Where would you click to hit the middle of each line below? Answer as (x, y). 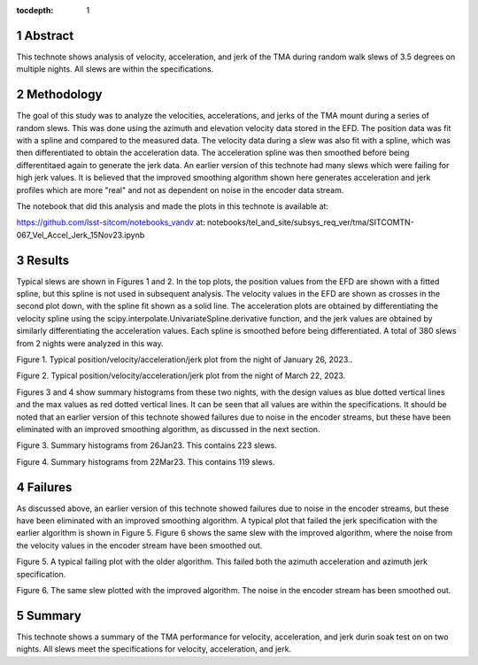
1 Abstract (45, 35)
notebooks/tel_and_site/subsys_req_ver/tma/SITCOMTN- (311, 222)
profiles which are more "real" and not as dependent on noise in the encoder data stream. (180, 189)
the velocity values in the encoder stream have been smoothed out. (139, 545)
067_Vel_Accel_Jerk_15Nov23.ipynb (81, 235)
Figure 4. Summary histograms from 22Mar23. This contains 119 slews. (146, 461)
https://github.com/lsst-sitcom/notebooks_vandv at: (111, 222)
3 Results (43, 260)
